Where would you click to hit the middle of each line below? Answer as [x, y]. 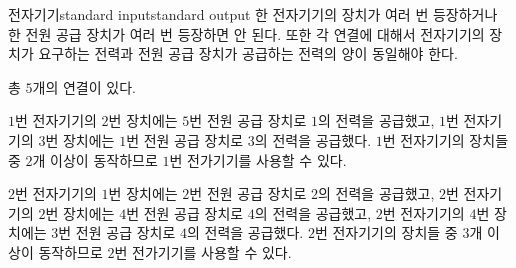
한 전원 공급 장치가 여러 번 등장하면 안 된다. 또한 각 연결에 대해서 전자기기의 [246, 33]
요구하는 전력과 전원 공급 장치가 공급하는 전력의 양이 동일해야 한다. [248, 53]
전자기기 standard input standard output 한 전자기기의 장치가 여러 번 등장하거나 [253, 14]
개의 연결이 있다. [84, 86]
